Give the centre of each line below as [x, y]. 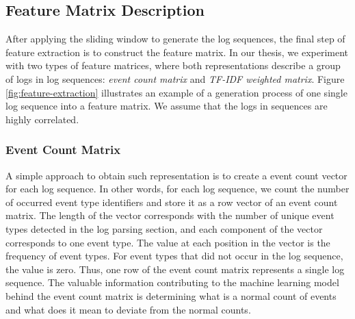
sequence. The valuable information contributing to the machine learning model [172, 282]
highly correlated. [42, 119]
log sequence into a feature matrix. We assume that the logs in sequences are [167, 106]
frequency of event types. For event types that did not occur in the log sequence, [174, 256]
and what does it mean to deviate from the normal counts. [128, 309]
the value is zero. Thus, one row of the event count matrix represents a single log [175, 269]
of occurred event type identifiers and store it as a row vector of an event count [172, 202]
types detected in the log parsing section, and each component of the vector [164, 228]
